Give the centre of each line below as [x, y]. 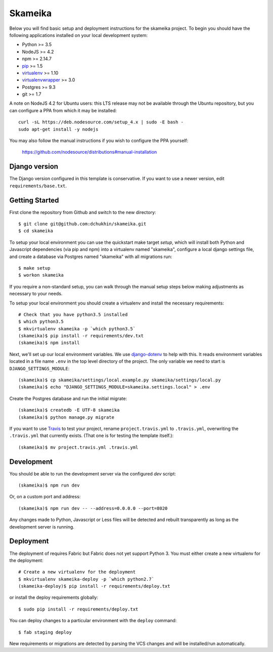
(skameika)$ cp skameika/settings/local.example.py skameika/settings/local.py [120, 380]
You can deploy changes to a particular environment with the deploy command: [93, 621]
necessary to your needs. [36, 294]
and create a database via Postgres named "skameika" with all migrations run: [91, 256]
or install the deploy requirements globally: [54, 597]
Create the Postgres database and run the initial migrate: [68, 398]
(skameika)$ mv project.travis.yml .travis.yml [78, 447]
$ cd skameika [36, 231]
